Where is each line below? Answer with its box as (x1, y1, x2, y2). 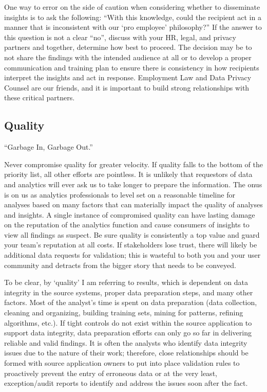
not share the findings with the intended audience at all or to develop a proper (4, 51, 252, 62)
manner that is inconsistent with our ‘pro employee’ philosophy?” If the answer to (4, 22, 262, 32)
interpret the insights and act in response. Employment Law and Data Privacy (4, 72, 252, 83)
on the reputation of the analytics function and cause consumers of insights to (4, 219, 250, 230)
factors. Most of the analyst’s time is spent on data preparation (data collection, (4, 297, 257, 308)
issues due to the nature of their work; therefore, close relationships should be (4, 347, 249, 358)
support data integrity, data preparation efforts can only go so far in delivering (4, 327, 252, 338)
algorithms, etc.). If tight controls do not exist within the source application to (4, 317, 252, 328)
